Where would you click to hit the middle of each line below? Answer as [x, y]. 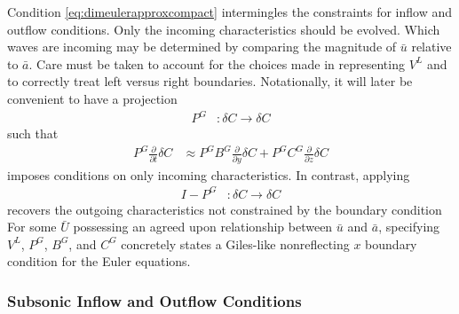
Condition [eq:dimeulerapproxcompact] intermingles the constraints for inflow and [229, 12]
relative [431, 47]
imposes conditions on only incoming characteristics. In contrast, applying [209, 174]
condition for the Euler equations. [99, 261]
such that [33, 133]
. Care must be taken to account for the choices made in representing [217, 63]
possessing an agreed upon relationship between [203, 227]
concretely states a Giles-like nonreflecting [235, 243]
